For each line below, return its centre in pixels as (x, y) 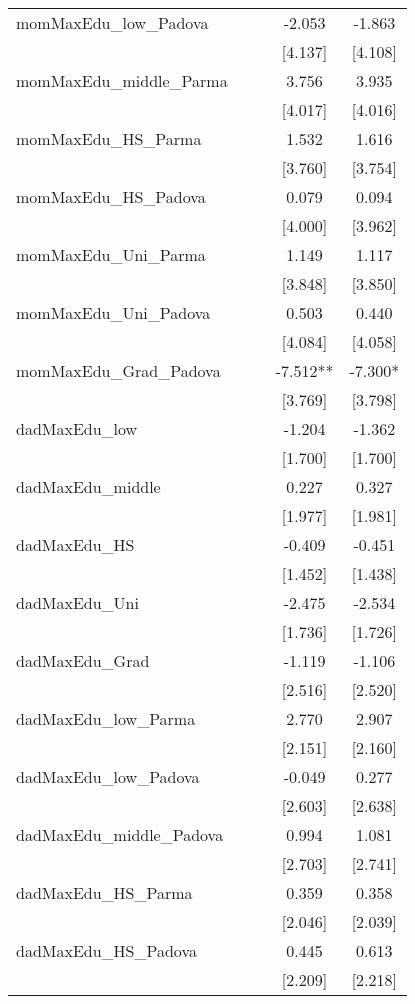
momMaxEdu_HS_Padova (111, 196)
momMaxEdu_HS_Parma (109, 138)
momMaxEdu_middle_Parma (122, 80)
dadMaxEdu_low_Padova (108, 776)
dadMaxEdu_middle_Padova (120, 834)
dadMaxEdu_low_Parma (106, 718)
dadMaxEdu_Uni (77, 602)
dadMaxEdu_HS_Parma (104, 892)
